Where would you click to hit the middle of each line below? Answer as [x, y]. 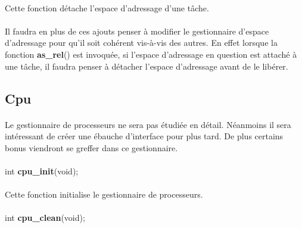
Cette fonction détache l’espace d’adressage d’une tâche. [107, 7]
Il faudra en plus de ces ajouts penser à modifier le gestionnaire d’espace [137, 31]
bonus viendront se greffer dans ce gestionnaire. [91, 147]
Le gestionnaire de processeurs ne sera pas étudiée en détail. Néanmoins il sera [148, 124]
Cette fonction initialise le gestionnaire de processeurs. [104, 194]
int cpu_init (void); [42, 171]
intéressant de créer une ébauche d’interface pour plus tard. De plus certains [144, 136]
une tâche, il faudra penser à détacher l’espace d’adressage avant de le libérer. [147, 66]
